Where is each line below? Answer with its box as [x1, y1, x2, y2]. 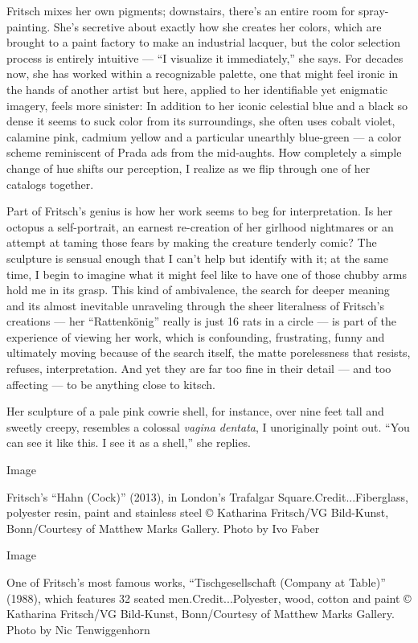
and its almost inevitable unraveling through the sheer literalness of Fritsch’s [6, 297, 384, 313]
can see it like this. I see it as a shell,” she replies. [6, 434, 251, 451]
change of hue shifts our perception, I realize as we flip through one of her [6, 159, 371, 176]
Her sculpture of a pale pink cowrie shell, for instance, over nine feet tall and [6, 403, 384, 420]
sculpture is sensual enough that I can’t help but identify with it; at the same [6, 249, 388, 266]
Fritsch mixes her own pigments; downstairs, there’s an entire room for [6, 2, 355, 18]
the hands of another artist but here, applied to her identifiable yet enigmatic [6, 80, 388, 97]
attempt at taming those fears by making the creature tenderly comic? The [6, 234, 377, 251]
